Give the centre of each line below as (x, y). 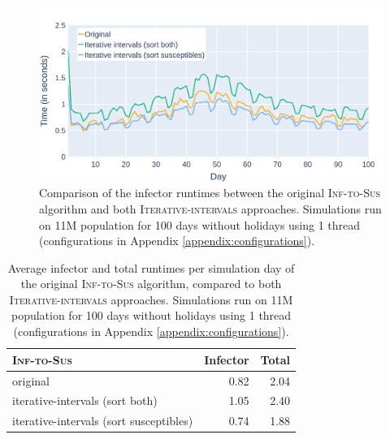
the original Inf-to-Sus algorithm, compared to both (151, 284)
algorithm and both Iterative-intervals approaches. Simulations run (210, 208)
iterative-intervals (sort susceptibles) (103, 421)
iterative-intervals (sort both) (85, 400)
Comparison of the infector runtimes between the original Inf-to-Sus (210, 193)
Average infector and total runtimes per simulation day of (151, 267)
